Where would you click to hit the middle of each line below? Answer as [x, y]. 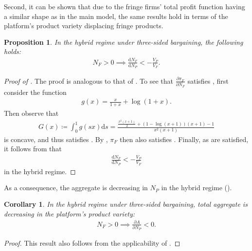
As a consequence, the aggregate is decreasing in [76, 188]
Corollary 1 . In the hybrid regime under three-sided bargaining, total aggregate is [126, 204]
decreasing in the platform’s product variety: [70, 213]
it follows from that [33, 149]
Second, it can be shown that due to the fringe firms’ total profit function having [125, 6]
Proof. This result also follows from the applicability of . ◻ [92, 243]
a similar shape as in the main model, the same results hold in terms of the [116, 16]
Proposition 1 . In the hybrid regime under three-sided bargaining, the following [124, 42]
